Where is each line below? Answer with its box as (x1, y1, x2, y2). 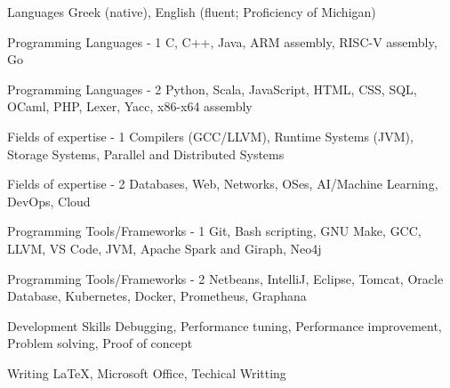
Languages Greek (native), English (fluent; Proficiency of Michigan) (7, 3, 376, 20)
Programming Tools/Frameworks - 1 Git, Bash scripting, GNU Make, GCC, (7, 222, 422, 240)
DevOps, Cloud (7, 191, 91, 210)
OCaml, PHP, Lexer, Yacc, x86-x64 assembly (7, 97, 253, 116)
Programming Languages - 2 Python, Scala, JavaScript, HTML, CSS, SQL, (7, 79, 417, 98)
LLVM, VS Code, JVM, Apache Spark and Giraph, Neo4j (7, 238, 322, 257)
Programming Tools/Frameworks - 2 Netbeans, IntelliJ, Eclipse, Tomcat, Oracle (7, 269, 444, 287)
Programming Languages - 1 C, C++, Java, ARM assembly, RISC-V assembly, (7, 32, 438, 51)
